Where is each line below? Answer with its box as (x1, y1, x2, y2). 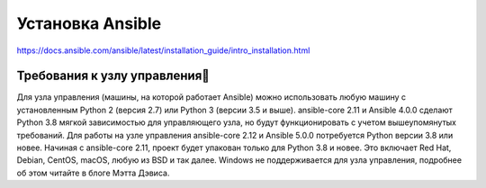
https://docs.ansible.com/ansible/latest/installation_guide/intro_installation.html (16, 45, 310, 56)
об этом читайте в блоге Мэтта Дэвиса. (16, 167, 170, 178)
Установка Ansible (16, 13, 162, 33)
